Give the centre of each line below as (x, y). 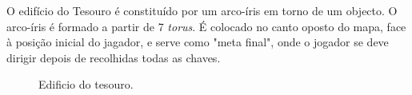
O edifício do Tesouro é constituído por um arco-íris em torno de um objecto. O (202, 10)
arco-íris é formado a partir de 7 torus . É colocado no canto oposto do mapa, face (206, 26)
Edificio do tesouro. (86, 84)
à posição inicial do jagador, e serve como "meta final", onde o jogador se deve (198, 42)
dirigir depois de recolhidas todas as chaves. (114, 57)
